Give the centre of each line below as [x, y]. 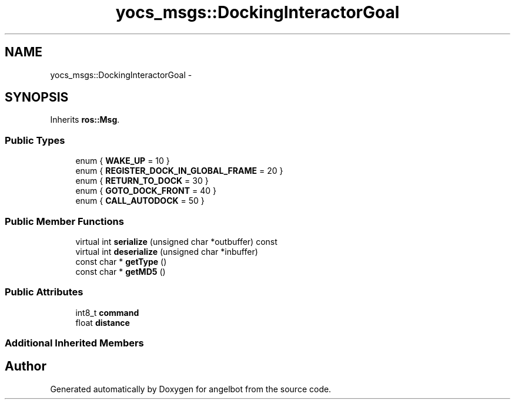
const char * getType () [121, 261]
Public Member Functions [64, 221]
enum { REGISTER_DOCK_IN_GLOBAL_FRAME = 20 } [179, 171]
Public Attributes [44, 292]
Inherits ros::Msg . [85, 120]
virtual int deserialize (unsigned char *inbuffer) [167, 251]
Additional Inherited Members [74, 343]
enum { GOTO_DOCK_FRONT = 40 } [146, 191]
